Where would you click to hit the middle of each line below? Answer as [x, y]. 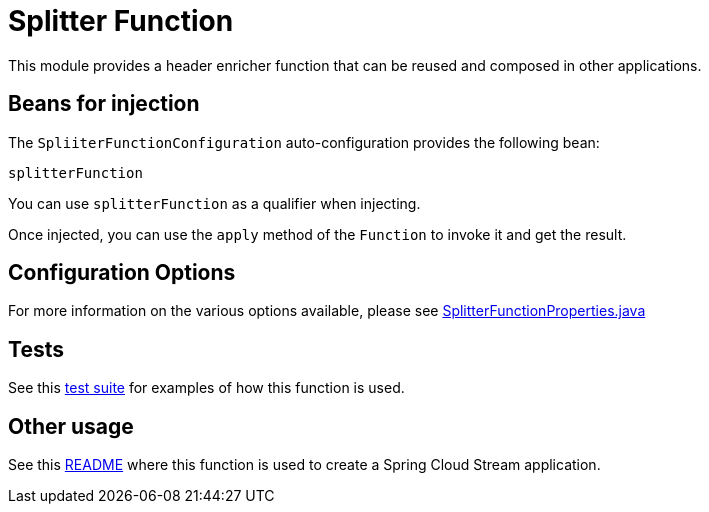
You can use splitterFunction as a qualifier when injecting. [214, 203]
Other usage [71, 426]
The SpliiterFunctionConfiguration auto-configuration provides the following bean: [304, 142]
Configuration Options [122, 273]
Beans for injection [104, 104]
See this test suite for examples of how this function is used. [206, 388]
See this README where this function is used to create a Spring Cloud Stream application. [304, 465]
